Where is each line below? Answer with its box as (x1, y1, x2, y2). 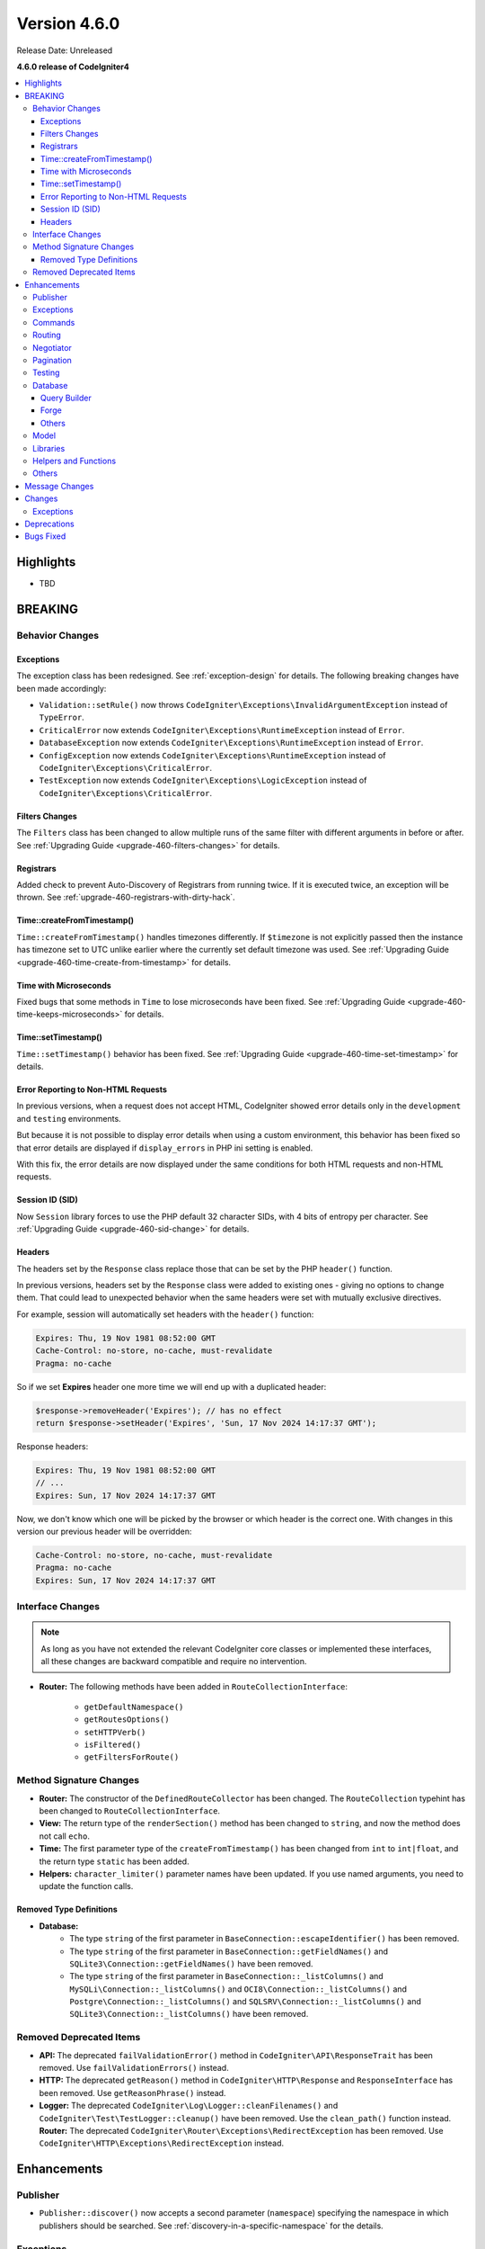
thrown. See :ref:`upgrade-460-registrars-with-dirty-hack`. (16, 892, 235, 903)
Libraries (32, 443, 66, 453)
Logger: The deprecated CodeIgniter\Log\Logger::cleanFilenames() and (39, 2101, 339, 2111)
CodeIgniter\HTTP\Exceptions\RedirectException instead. (39, 2137, 285, 2149)
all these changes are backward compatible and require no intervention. (40, 1656, 307, 1667)
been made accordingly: (16, 683, 107, 694)
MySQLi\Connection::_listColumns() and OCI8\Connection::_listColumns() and (69, 1984, 408, 1994)
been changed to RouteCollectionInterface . (39, 1805, 220, 1816)
